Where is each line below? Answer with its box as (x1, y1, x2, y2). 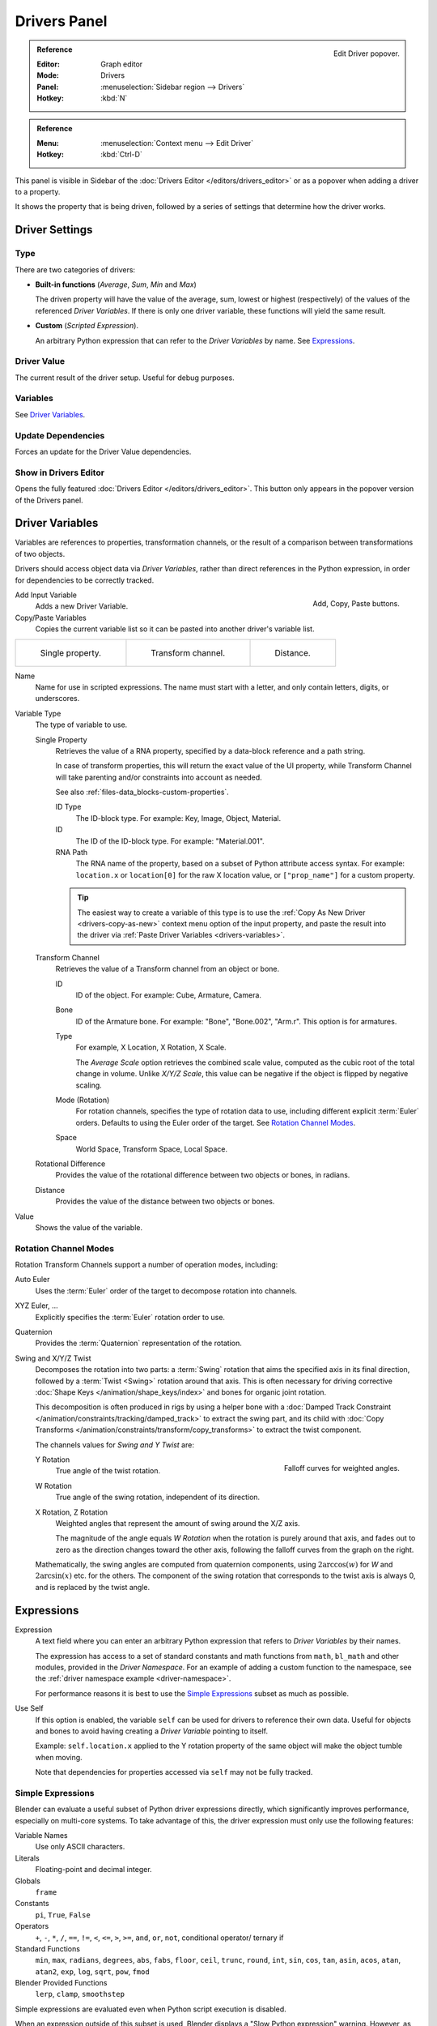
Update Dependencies (15, 430, 105, 441)
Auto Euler (15, 1275, 50, 1284)
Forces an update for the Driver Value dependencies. (15, 447, 192, 456)
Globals (15, 1876, 40, 1886)
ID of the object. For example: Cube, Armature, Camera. (75, 989, 262, 1000)
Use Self (15, 1703, 44, 1713)
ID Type (55, 802, 82, 812)
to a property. (15, 187, 61, 197)
